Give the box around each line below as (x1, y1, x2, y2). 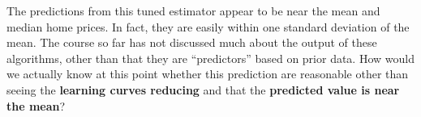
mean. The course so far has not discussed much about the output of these (6, 34, 377, 51)
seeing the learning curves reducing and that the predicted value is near (6, 81, 400, 98)
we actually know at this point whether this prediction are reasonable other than (6, 65, 409, 82)
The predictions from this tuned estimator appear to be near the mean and (6, 2, 380, 19)
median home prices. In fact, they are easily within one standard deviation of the (6, 18, 410, 35)
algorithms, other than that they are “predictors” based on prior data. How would (6, 49, 415, 66)
